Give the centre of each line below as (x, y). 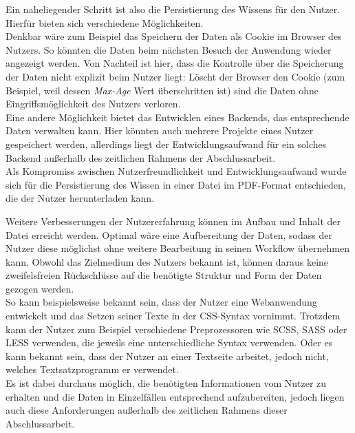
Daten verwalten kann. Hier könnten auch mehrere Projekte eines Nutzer (160, 130)
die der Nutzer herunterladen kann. (80, 198)
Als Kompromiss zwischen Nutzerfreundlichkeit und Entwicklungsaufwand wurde (176, 171)
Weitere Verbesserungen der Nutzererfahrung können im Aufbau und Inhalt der (173, 221)
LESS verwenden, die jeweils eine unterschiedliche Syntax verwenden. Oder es (169, 342)
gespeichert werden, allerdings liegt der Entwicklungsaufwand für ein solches (166, 144)
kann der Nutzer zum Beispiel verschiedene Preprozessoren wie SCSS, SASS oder (176, 329)
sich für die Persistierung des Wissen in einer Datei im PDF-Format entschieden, (176, 184)
